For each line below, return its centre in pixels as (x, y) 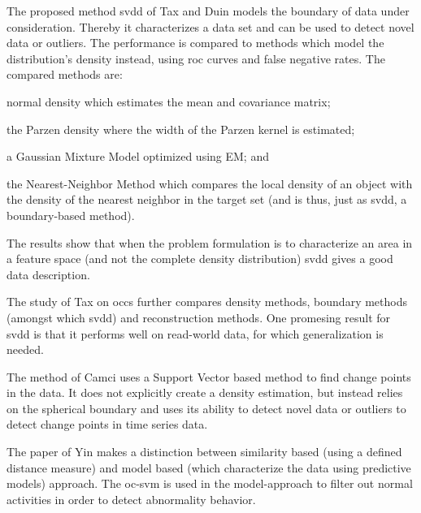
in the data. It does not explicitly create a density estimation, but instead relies (205, 392)
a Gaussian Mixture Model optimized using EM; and (138, 156)
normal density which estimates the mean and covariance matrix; (169, 101)
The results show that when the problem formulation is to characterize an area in (210, 242)
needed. (25, 349)
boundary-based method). (71, 215)
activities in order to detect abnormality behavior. (131, 499)
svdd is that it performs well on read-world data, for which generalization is (195, 333)
